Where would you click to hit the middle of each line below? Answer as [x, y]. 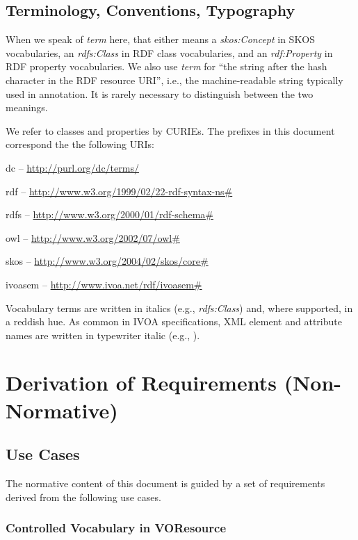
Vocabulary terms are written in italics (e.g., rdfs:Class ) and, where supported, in [179, 308]
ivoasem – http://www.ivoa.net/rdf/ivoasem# [104, 284]
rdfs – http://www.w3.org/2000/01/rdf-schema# [109, 214]
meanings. [27, 107]
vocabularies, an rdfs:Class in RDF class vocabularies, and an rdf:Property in [169, 52]
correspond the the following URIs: [80, 144]
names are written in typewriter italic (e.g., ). [103, 335]
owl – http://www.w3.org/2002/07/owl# [93, 237]
